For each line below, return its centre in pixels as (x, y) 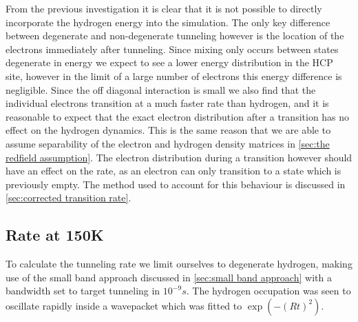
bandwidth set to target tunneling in (83, 291)
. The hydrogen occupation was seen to (268, 291)
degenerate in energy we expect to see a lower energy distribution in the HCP (169, 62)
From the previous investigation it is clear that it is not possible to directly (164, 8)
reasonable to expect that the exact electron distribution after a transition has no (178, 116)
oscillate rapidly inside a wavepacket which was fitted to (124, 305)
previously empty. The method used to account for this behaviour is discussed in (176, 184)
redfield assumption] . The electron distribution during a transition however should (179, 157)
